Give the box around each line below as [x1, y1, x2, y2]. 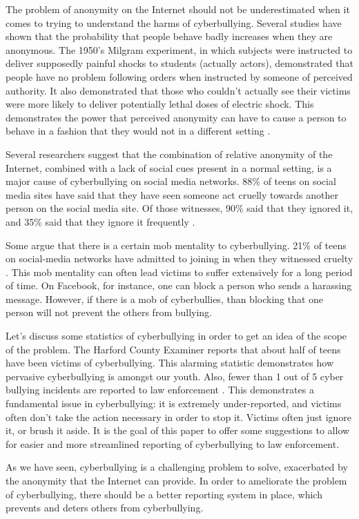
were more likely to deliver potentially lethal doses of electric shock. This [6, 97, 314, 111]
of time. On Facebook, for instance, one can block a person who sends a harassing [6, 278, 352, 293]
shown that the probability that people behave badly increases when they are [6, 29, 333, 43]
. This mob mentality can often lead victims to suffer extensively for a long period [6, 264, 353, 279]
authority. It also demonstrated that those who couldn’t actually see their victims [6, 83, 351, 97]
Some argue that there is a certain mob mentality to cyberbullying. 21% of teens [6, 237, 347, 252]
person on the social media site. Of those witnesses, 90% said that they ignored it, [6, 201, 353, 215]
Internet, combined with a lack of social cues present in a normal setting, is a [6, 160, 332, 175]
